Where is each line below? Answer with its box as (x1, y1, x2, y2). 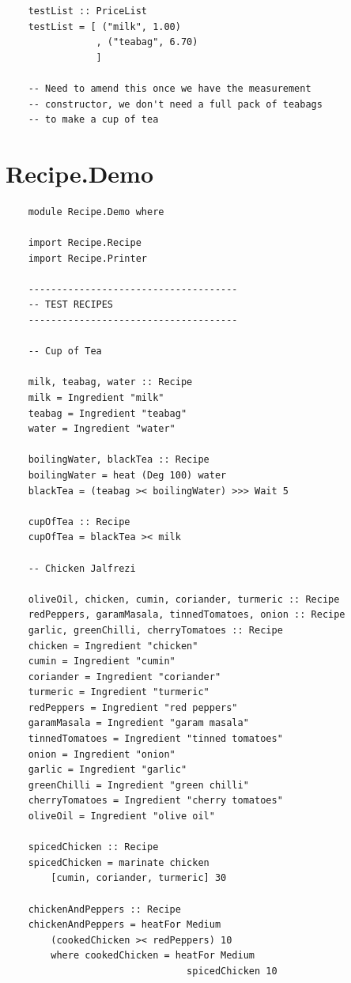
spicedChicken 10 (187, 965, 277, 977)
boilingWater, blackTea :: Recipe (28, 454, 209, 466)
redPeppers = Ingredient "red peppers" (28, 701, 238, 713)
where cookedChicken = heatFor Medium (51, 950, 255, 962)
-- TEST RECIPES (28, 299, 114, 311)
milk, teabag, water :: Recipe (28, 376, 193, 388)
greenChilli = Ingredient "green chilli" (28, 779, 249, 791)
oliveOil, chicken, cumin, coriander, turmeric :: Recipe (28, 593, 340, 605)
